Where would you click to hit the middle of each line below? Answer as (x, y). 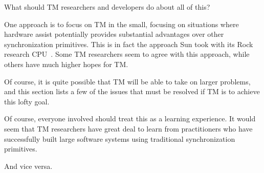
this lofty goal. (27, 101)
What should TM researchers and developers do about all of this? (107, 7)
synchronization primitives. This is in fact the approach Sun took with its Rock (129, 44)
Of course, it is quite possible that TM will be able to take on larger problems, (127, 81)
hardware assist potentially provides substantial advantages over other (114, 34)
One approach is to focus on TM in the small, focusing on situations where (122, 24)
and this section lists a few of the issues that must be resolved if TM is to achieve (132, 91)
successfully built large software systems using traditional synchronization (120, 138)
